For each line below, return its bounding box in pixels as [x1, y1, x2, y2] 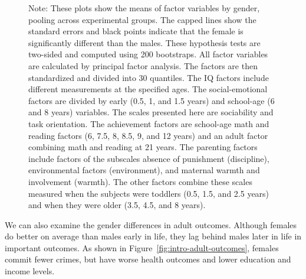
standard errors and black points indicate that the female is [28, 25, 244, 37]
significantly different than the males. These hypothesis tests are [28, 36, 261, 48]
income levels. [5, 265, 55, 277]
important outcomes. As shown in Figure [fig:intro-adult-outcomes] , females [5, 241, 279, 254]
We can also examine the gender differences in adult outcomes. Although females [5, 218, 297, 231]
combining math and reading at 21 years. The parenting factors [28, 141, 258, 153]
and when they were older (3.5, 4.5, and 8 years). [28, 199, 206, 211]
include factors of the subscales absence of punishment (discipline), [28, 152, 269, 164]
